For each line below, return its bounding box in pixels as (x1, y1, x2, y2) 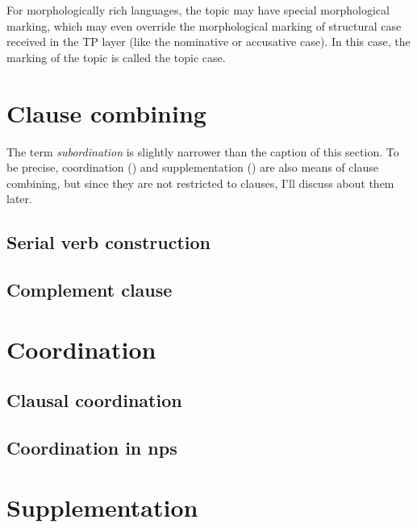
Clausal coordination (6, 388, 182, 413)
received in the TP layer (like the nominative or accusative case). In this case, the (6, 33, 411, 50)
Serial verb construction (6, 230, 211, 255)
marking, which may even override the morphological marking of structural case (6, 17, 402, 34)
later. (6, 190, 32, 207)
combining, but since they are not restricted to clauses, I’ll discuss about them (6, 174, 394, 191)
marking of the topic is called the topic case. (6, 48, 226, 65)
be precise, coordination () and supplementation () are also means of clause (6, 159, 378, 176)
